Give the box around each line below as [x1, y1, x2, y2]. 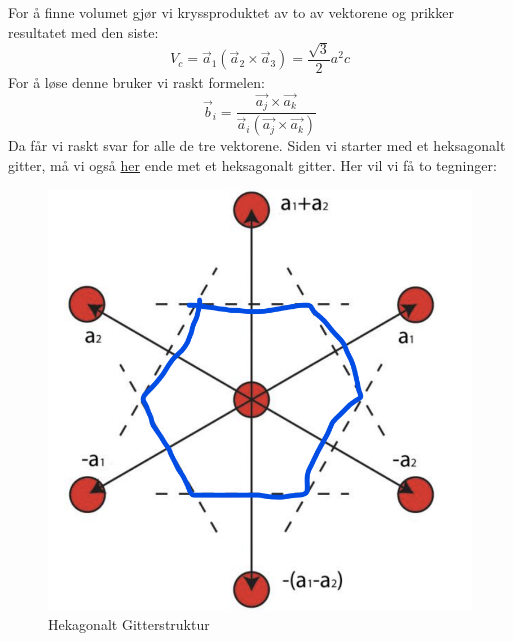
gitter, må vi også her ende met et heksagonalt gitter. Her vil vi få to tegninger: [8, 154, 497, 175]
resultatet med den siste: [8, 21, 159, 42]
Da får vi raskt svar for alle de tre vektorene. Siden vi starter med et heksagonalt [8, 135, 506, 156]
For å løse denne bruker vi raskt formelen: [8, 72, 265, 93]
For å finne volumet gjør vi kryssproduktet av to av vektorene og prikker [8, 2, 454, 22]
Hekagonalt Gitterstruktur [48, 614, 210, 635]
